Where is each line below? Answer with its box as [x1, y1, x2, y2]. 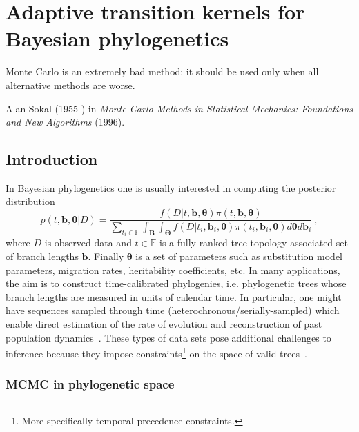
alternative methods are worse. [6, 77, 135, 92]
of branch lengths [6, 249, 79, 264]
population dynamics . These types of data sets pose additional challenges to [6, 330, 331, 344]
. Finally [88, 249, 124, 264]
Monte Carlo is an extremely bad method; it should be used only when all [6, 64, 319, 79]
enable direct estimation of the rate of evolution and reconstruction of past [6, 316, 322, 331]
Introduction [6, 148, 98, 170]
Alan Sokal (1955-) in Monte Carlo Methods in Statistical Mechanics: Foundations [6, 101, 353, 115]
